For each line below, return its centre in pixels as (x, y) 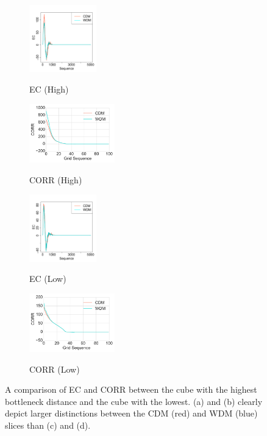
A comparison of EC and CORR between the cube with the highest (131, 389)
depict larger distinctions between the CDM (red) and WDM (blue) (131, 413)
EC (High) (49, 89)
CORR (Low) (55, 369)
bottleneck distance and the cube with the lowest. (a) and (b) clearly (134, 401)
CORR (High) (56, 179)
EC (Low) (48, 279)
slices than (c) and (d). (48, 425)
